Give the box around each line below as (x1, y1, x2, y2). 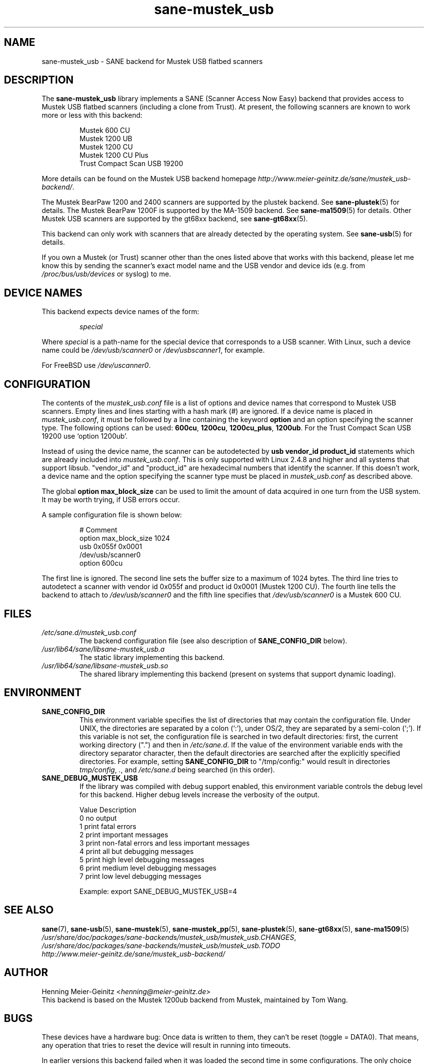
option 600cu (79, 559, 123, 568)
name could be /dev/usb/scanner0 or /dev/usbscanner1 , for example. (42, 346, 265, 355)
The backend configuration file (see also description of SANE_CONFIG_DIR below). (79, 636, 347, 645)
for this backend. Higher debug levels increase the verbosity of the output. (79, 790, 320, 799)
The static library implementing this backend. (79, 653, 225, 661)
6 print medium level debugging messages (79, 863, 216, 872)
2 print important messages (79, 830, 169, 839)
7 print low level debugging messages (79, 872, 202, 880)
